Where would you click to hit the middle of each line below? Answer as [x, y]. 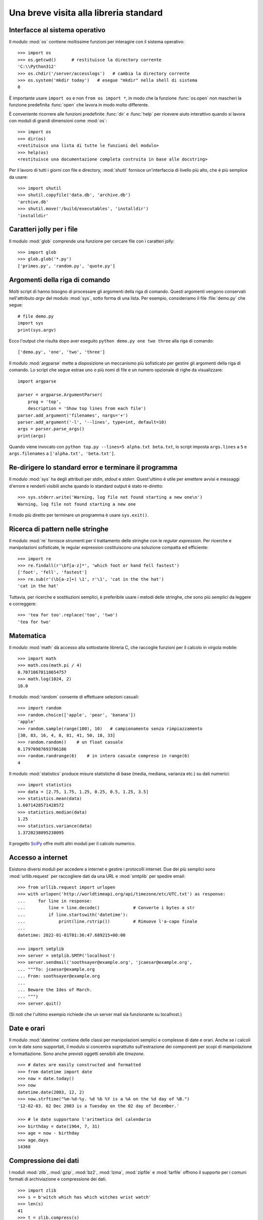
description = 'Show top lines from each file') [87, 408]
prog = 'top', [45, 402]
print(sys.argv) [37, 330]
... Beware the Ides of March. [55, 990]
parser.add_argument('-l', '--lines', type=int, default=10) [92, 422]
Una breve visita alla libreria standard [86, 13]
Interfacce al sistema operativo [57, 30]
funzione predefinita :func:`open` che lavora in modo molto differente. [79, 105]
